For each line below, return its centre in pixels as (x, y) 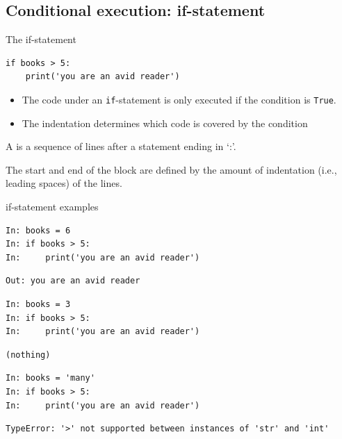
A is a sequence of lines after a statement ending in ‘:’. (121, 146)
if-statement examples (52, 207)
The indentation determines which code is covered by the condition (165, 123)
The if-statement (41, 39)
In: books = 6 (38, 230)
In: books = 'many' (50, 378)
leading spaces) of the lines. (64, 183)
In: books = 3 (38, 304)
